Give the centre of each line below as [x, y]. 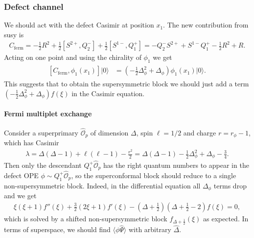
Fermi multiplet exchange [48, 114]
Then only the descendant [43, 165]
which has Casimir [32, 143]
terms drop [230, 185]
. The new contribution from [206, 25]
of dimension [109, 132]
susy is [14, 34]
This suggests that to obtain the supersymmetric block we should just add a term [127, 84]
